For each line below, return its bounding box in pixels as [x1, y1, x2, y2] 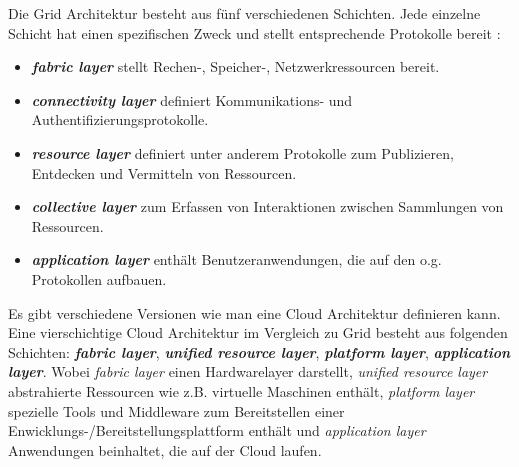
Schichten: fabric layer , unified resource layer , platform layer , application [8, 341, 511, 362]
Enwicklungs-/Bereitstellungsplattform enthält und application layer [8, 420, 426, 441]
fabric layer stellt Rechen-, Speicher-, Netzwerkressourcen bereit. [31, 56, 440, 77]
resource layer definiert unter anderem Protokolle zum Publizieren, [31, 142, 454, 163]
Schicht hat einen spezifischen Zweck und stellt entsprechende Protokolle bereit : [8, 22, 501, 43]
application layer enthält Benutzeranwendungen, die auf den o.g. [31, 249, 442, 270]
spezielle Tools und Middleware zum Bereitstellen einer [8, 400, 345, 421]
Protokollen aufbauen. [31, 268, 167, 289]
